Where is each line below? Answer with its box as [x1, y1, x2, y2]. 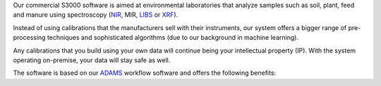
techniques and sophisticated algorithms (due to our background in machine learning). [47, 34, 299, 42]
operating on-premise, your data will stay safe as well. [13, 56, 171, 64]
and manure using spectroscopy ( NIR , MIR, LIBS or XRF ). [13, 10, 179, 19]
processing [13, 34, 46, 42]
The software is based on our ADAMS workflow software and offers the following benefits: [13, 69, 277, 77]
